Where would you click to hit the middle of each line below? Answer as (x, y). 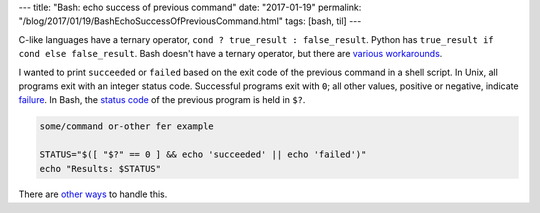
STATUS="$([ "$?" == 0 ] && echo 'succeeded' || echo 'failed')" (203, 154)
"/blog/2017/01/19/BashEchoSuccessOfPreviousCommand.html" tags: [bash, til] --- (190, 21)
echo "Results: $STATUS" (100, 168)
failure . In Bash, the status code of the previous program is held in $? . (162, 100)
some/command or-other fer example (126, 126)
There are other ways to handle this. (93, 194)
